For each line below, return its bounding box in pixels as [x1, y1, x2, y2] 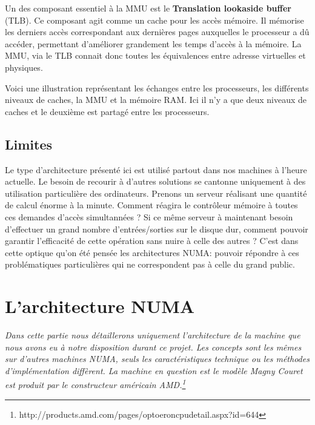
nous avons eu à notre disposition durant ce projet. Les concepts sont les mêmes [5, 340, 302, 353]
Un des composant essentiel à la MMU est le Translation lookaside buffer [5, 2, 291, 14]
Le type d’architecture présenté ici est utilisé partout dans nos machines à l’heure [5, 163, 307, 176]
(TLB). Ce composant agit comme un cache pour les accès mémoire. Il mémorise [5, 13, 304, 26]
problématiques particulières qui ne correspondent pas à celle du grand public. [5, 258, 295, 271]
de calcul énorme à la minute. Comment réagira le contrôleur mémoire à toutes [5, 199, 298, 211]
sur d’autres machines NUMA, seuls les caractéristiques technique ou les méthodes [5, 352, 310, 365]
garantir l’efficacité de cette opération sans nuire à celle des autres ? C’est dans [5, 234, 299, 247]
